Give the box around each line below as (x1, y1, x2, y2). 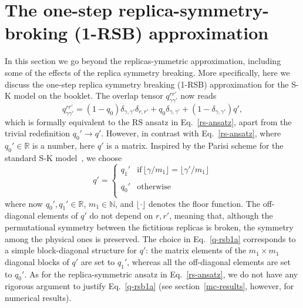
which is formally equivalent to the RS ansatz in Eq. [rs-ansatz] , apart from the (5, 115, 292, 128)
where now (5, 197, 43, 209)
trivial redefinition (5, 127, 70, 139)
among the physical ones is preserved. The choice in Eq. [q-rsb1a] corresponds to (5, 232, 296, 245)
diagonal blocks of (5, 255, 69, 267)
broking (5, 21, 68, 45)
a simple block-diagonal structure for (5, 244, 137, 256)
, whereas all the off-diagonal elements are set (127, 255, 291, 267)
